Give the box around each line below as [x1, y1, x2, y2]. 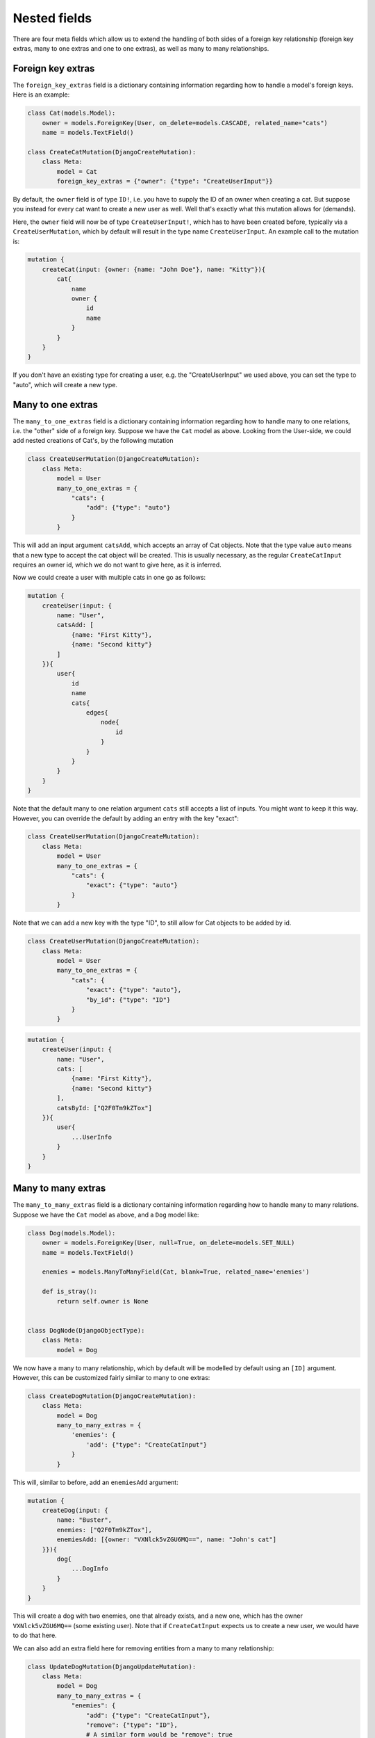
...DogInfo [71, 1565, 109, 1573]
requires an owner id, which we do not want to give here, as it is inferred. [12, 560, 222, 569]
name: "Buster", [56, 1516, 112, 1524]
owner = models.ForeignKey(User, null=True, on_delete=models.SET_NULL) [42, 1239, 295, 1247]
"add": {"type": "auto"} [85, 504, 171, 512]
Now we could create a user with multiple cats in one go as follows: [12, 574, 206, 582]
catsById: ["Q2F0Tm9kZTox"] [56, 1104, 153, 1112]
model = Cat [56, 168, 97, 175]
